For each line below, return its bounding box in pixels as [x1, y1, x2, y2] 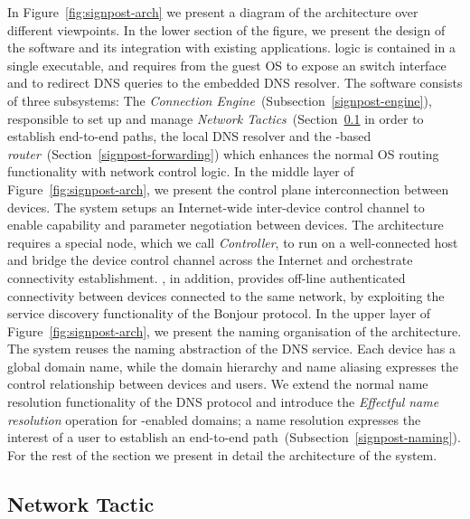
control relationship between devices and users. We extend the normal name [7, 374, 428, 393]
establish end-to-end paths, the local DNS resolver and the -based [7, 127, 371, 146]
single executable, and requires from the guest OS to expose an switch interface [7, 55, 446, 74]
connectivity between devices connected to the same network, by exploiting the [7, 286, 445, 305]
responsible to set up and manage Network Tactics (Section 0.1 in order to [7, 109, 424, 127]
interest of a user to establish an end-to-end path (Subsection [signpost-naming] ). [7, 428, 461, 447]
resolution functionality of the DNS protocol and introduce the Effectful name [7, 392, 439, 411]
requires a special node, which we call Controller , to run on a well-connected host [7, 232, 458, 251]
